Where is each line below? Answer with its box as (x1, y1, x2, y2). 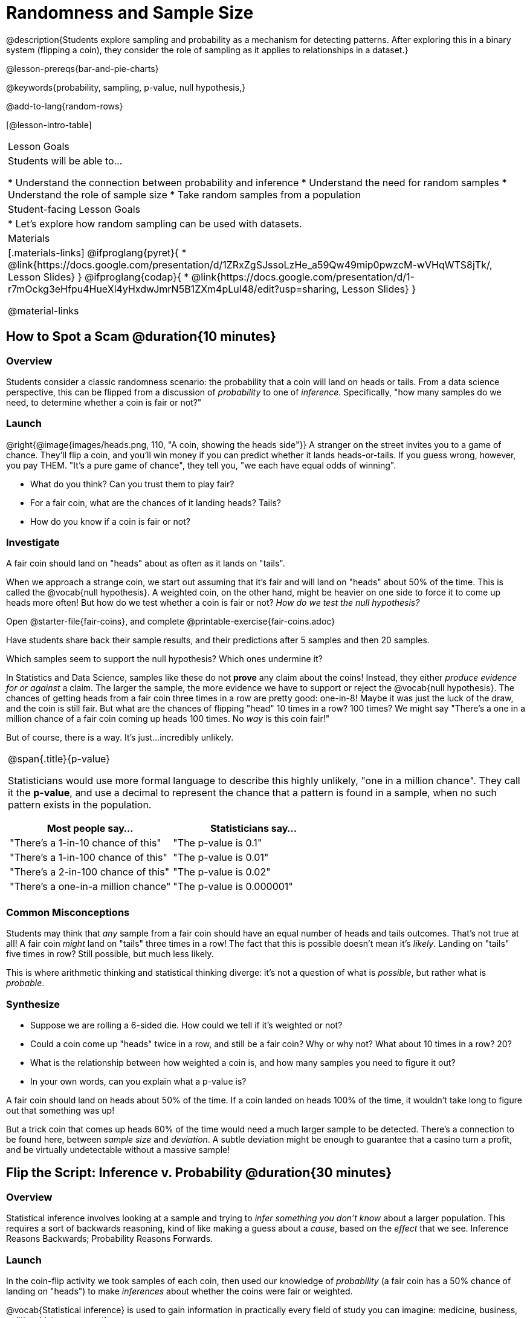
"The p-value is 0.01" (173, 851, 269, 864)
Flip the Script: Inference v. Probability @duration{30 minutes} (6, 1165, 392, 1181)
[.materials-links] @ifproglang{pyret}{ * (8, 246, 187, 259)
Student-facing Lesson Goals (8, 203, 141, 215)
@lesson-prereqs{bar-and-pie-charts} (6, 63, 159, 74)
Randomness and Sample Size (6, 2, 254, 23)
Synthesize (6, 998, 60, 1010)
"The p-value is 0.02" (173, 866, 271, 878)
